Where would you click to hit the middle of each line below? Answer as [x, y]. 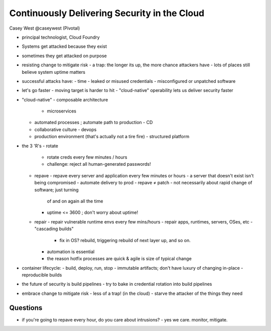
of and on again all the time [75, 201]
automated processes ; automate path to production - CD [94, 123]
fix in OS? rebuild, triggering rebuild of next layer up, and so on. [125, 240]
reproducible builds [42, 275]
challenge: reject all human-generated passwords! [99, 164]
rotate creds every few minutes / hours [87, 157]
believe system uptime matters [53, 72]
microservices [61, 111]
